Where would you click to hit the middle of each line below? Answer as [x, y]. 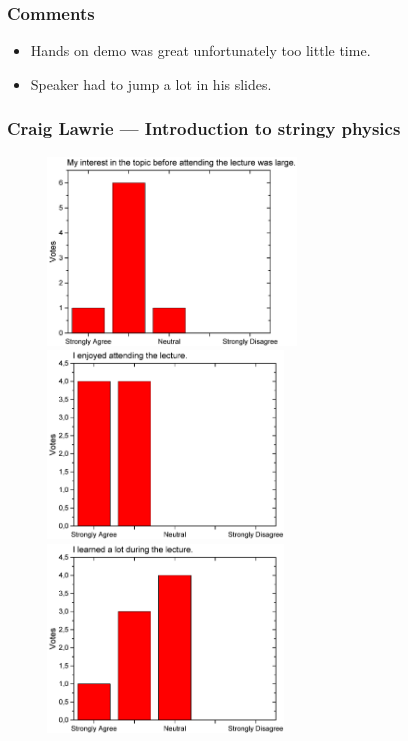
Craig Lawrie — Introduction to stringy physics [204, 128]
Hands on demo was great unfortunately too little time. [200, 50]
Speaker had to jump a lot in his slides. [151, 83]
